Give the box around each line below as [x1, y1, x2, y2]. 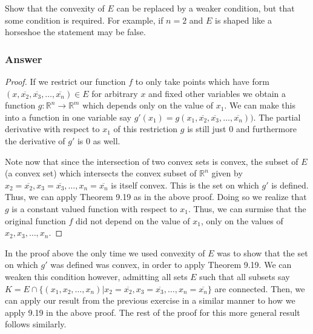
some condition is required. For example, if [5, 13, 163, 26]
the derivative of [5, 134, 65, 147]
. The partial [253, 110, 301, 123]
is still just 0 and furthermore [187, 122, 297, 135]
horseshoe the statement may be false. [5, 25, 146, 38]
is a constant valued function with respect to [12, 202, 177, 215]
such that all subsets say [199, 270, 290, 282]
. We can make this [224, 99, 295, 112]
